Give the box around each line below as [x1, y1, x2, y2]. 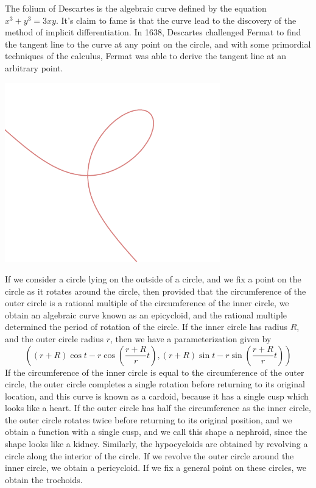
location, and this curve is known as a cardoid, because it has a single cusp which [5, 389, 309, 402]
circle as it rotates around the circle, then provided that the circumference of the [5, 284, 306, 297]
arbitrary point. [5, 61, 63, 74]
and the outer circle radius [5, 332, 104, 345]
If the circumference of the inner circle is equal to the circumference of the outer [5, 365, 304, 378]
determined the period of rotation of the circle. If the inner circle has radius [5, 320, 288, 333]
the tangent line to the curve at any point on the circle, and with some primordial [5, 37, 311, 50]
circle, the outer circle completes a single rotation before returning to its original [5, 378, 305, 390]
